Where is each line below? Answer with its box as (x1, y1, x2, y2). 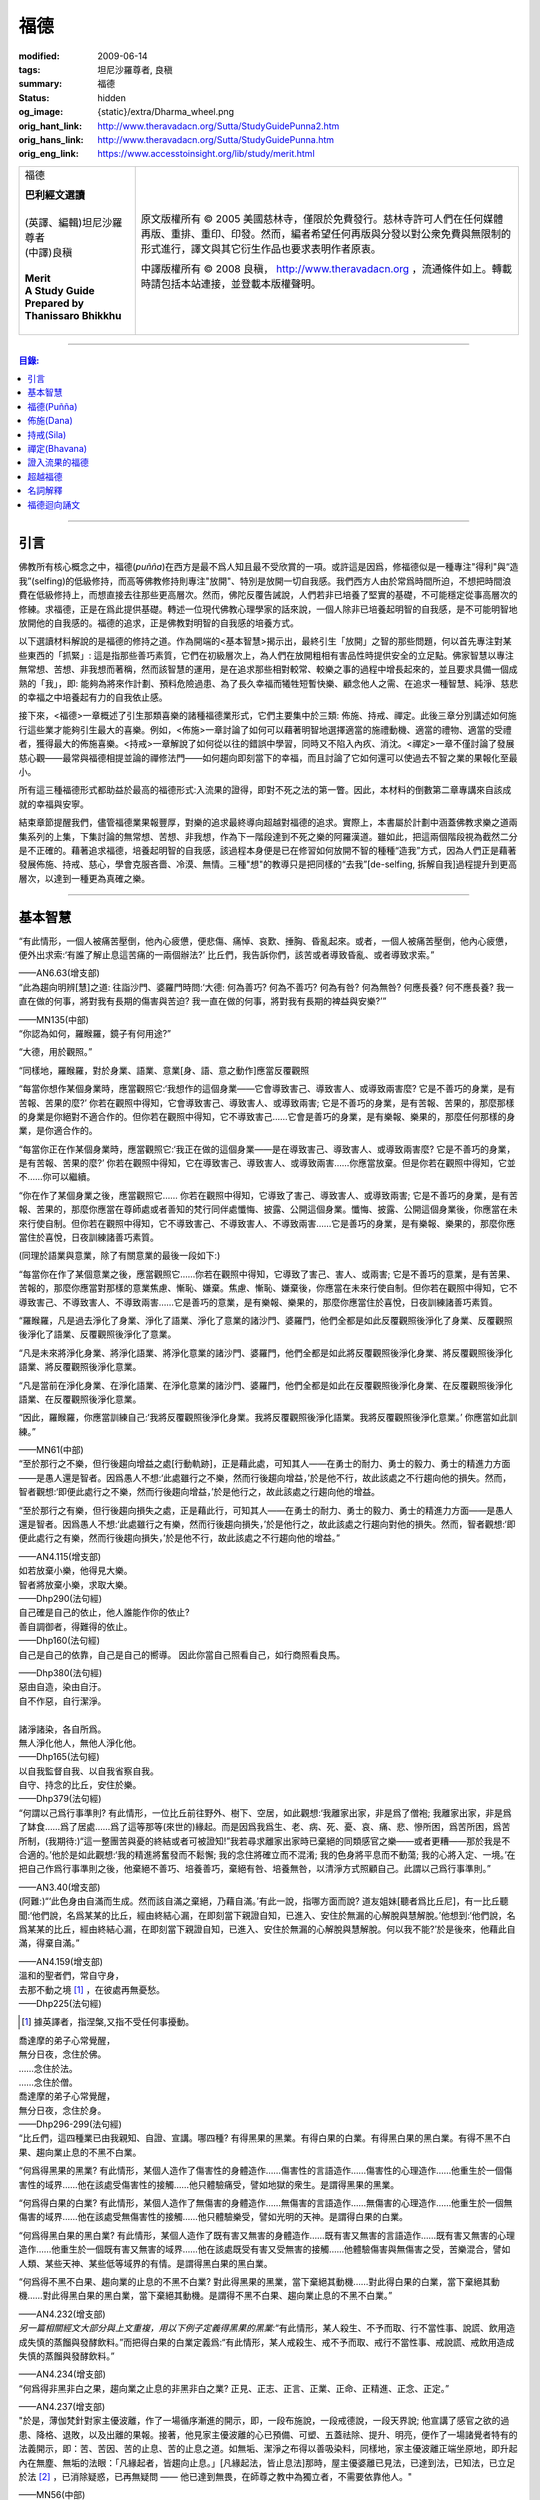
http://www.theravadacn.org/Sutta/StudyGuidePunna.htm (97, 133, 335, 145)
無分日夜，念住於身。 (18, 2104, 107, 2116)
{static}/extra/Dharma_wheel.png (97, 106, 235, 118)
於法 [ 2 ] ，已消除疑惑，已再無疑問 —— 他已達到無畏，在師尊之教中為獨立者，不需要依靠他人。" (18, 2471, 413, 2483)
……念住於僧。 (18, 2076, 79, 2088)
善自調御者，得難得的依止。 (18, 1620, 133, 1632)
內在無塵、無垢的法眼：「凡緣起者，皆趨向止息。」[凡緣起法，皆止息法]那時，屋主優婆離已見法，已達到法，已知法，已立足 (18, 2456, 516, 2469)
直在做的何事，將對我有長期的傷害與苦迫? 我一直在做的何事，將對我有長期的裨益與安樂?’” (18, 995, 387, 1007)
